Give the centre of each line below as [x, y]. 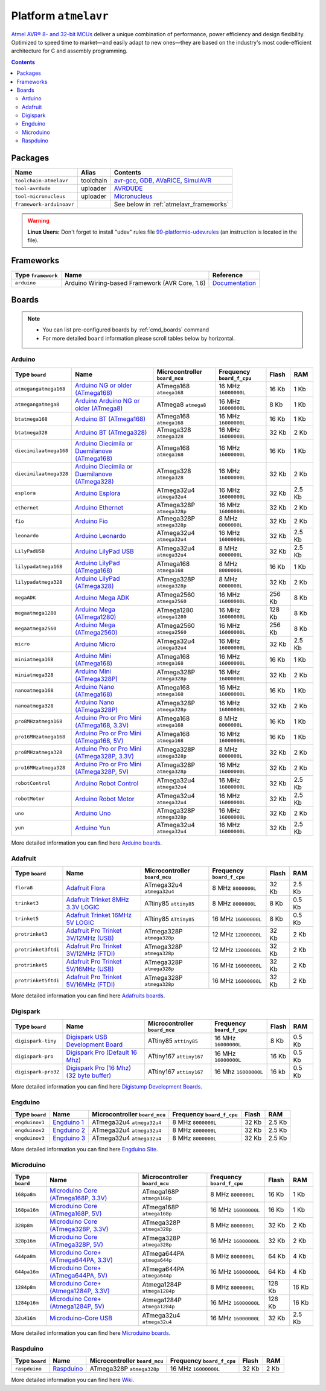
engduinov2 [30, 1130]
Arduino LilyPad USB [104, 551]
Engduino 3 [69, 1138]
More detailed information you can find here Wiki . [73, 1380]
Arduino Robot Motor [105, 799]
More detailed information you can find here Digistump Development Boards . [107, 1087]
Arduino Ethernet [99, 508]
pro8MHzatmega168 [39, 721]
